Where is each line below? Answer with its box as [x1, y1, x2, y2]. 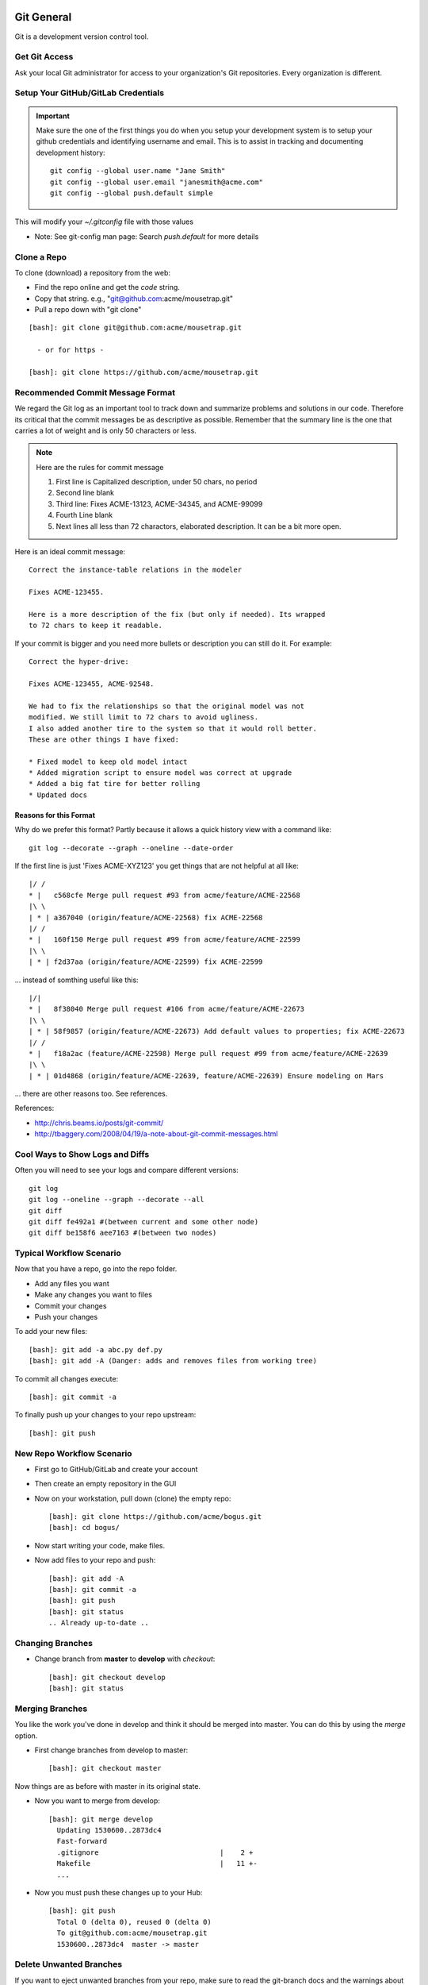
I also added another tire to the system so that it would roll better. [29, 723, 317, 733]
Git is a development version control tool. [14, 32, 149, 41]
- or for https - [36, 345, 105, 355]
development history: [36, 148, 106, 157]
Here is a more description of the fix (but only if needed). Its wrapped [29, 610, 326, 619]
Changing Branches [14, 1637, 93, 1648]
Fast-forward [56, 1837, 108, 1846]
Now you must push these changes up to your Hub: [34, 1887, 203, 1897]
